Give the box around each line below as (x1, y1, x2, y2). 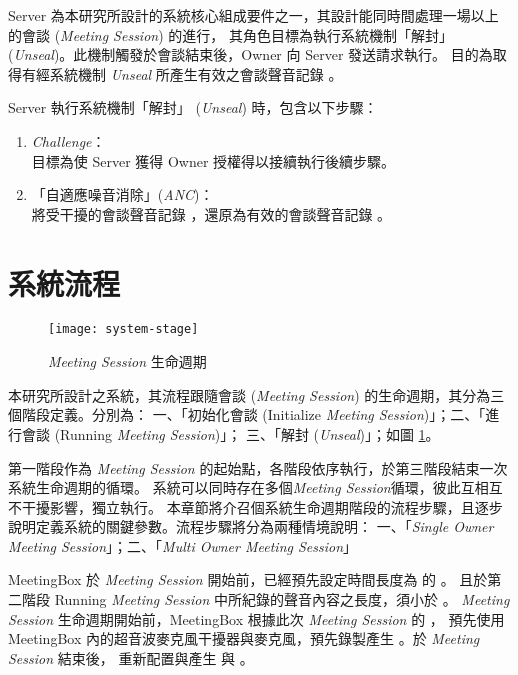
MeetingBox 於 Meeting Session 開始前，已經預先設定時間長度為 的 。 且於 (8, 569, 488, 590)
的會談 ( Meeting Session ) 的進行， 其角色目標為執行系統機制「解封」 (8, 24, 453, 45)
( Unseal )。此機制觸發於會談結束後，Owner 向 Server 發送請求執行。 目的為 (8, 44, 493, 65)
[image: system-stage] (48, 322, 199, 337)
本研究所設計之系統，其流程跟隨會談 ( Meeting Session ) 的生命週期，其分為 (8, 384, 491, 405)
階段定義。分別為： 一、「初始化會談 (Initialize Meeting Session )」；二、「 (21, 404, 486, 425)
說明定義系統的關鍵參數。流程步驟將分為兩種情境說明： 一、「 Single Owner (8, 516, 494, 537)
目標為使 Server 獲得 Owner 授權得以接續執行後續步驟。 (31, 150, 396, 171)
